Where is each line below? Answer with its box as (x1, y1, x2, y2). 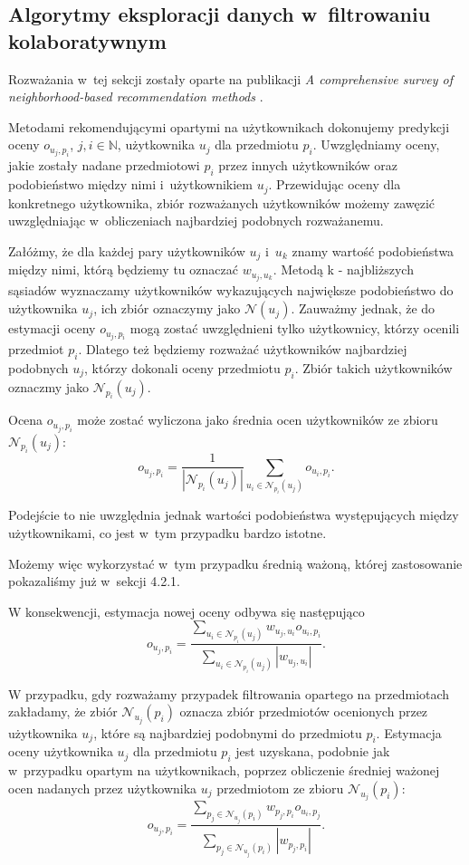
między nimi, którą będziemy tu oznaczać (8, 260, 238, 279)
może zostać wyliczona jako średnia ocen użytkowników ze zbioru (77, 410, 438, 429)
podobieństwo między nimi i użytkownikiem (8, 175, 253, 194)
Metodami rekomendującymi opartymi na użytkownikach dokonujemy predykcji (8, 117, 450, 136)
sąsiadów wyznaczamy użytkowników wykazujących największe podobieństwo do (8, 281, 454, 300)
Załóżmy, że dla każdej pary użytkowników (8, 241, 245, 260)
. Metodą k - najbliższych (273, 260, 414, 279)
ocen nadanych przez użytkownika (8, 778, 197, 797)
